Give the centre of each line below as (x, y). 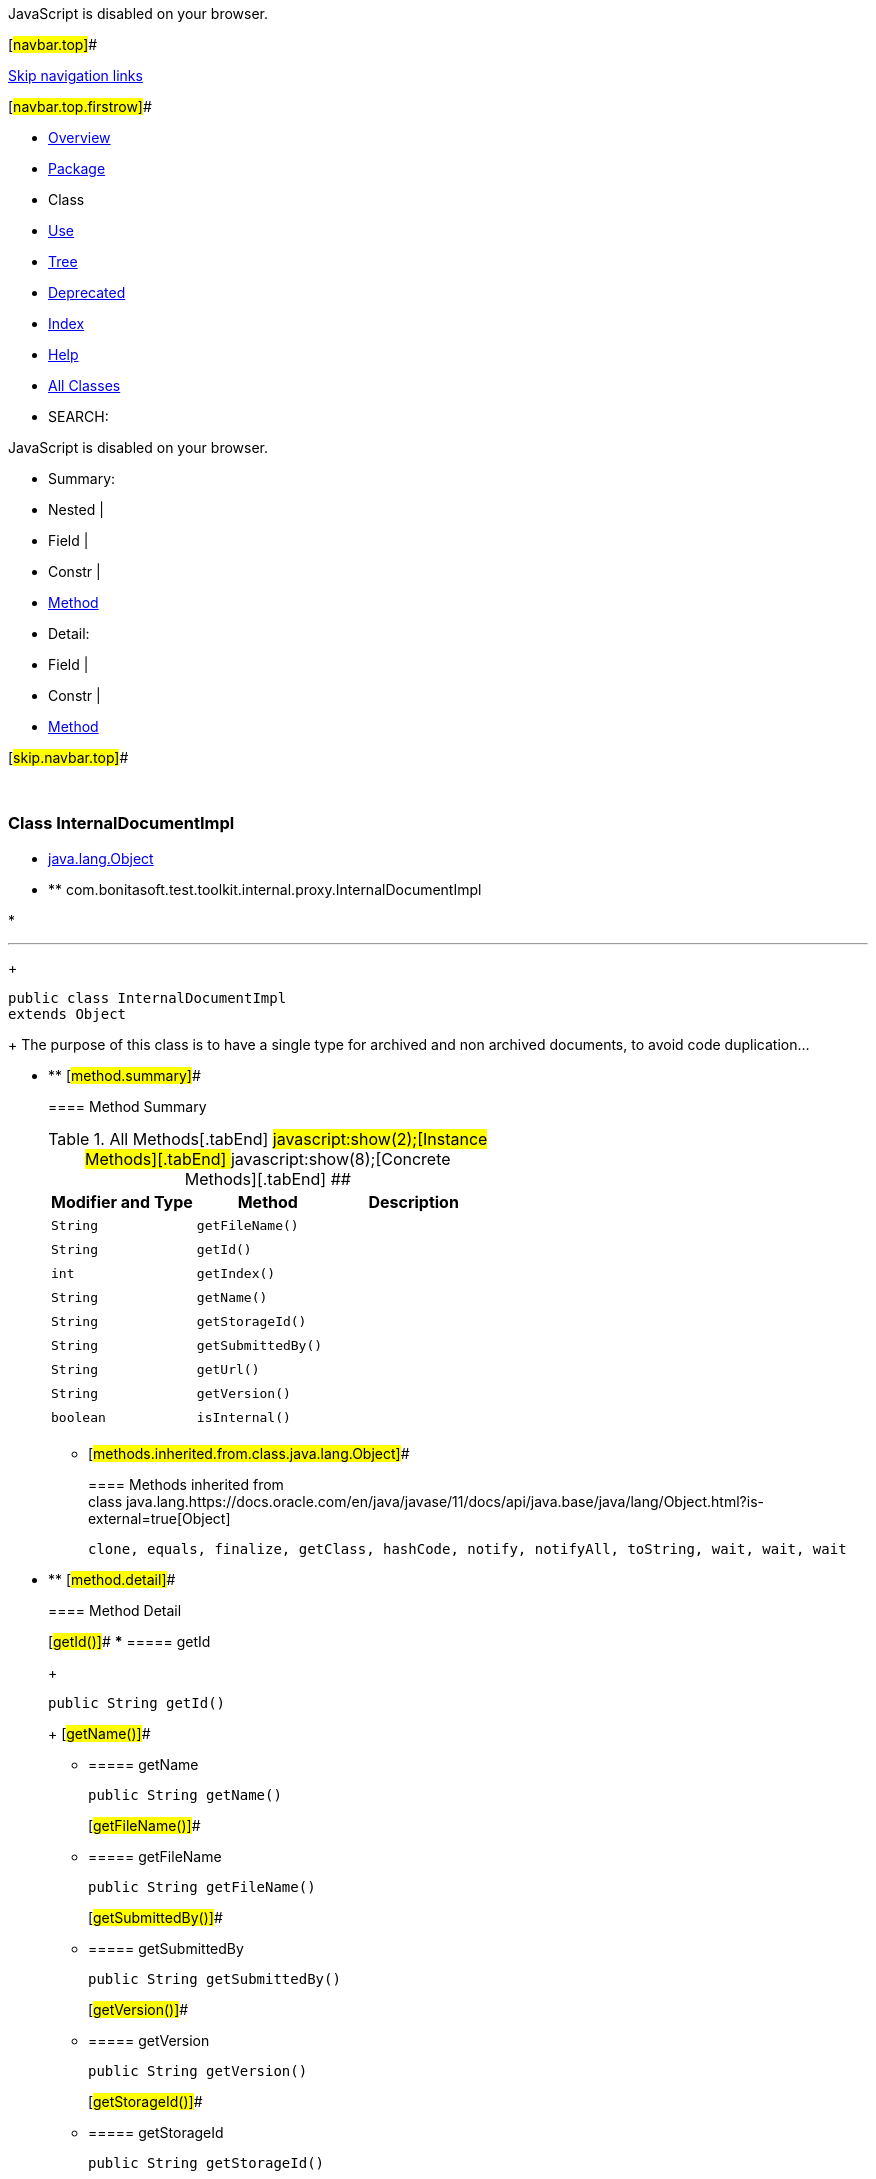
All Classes (84, 385)
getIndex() (236, 1274)
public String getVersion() (198, 2070)
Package (77, 168)
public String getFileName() (202, 1886)
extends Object (67, 1013)
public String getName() (185, 1794)
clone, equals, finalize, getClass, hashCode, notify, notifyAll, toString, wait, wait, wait (467, 1548)
